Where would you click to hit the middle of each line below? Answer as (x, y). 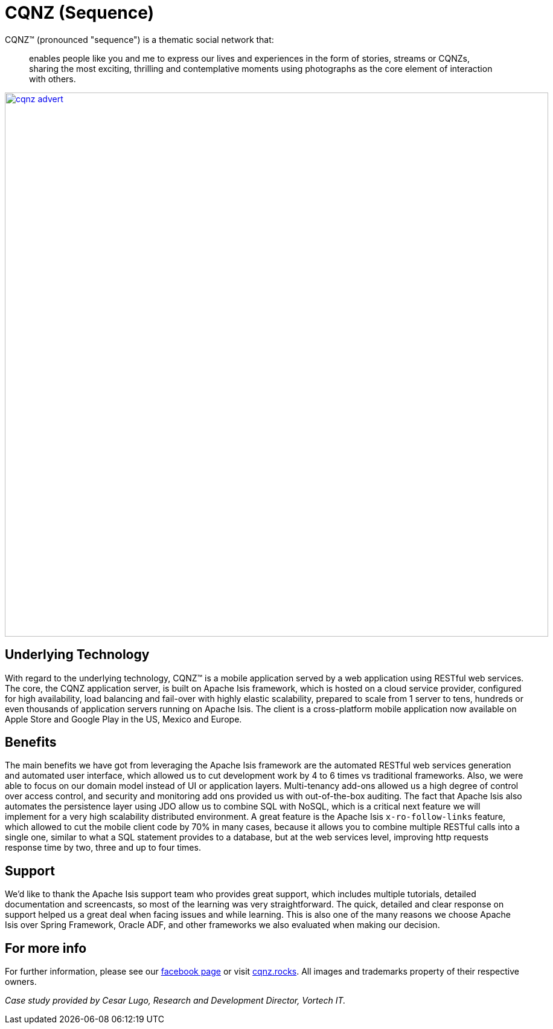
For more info (46, 948)
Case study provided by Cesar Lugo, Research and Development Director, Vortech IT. (175, 1001)
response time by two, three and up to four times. (103, 848)
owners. (21, 982)
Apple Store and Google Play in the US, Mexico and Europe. (123, 719)
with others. (53, 79)
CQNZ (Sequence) (80, 13)
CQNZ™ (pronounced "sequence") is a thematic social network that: (139, 39)
